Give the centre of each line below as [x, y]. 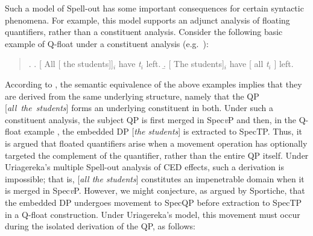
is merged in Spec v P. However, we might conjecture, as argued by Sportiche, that [155, 190]
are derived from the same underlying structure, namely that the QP [132, 96]
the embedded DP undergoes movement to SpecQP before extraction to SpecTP [153, 202]
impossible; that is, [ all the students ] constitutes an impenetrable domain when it [155, 178]
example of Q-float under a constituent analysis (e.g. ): [107, 43]
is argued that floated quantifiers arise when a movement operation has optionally [156, 143]
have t [130, 64]
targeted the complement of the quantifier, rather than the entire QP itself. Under [157, 155]
